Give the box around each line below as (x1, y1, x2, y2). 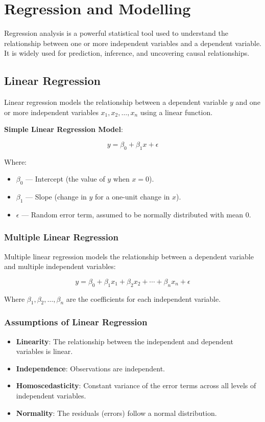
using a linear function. (140, 106, 213, 117)
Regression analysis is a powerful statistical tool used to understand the (4, 28, 228, 38)
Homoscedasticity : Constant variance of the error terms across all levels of (16, 380, 256, 391)
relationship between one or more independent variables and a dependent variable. (4, 37, 261, 48)
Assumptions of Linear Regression (4, 316, 148, 328)
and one (235, 97, 260, 107)
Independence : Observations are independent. (16, 363, 165, 373)
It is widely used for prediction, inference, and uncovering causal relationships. (4, 48, 250, 58)
